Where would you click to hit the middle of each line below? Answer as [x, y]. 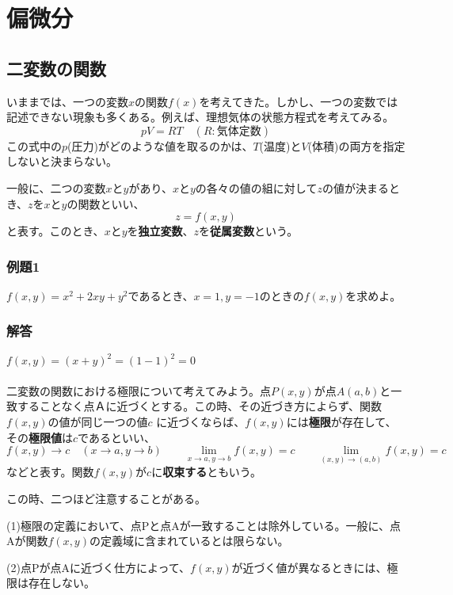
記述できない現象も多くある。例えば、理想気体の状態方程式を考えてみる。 [200, 117]
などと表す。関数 [50, 472]
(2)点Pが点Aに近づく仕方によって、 [99, 567]
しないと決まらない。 [62, 161]
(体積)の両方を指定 [356, 145]
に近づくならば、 [201, 422]
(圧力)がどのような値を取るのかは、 [160, 145]
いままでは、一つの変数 [67, 101]
